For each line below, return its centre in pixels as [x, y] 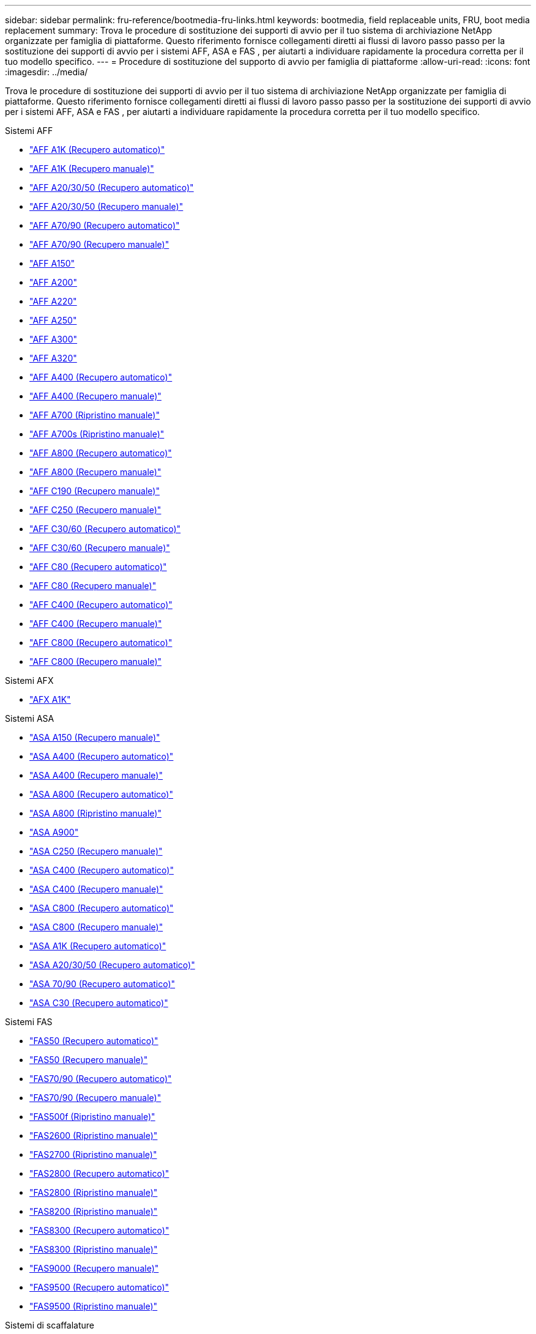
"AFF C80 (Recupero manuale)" [93, 586]
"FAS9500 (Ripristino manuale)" [94, 1306]
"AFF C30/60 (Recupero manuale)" [100, 548]
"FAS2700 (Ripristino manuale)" [93, 1154]
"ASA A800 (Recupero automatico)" [101, 794]
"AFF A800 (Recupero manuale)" [95, 472]
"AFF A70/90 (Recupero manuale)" [99, 244]
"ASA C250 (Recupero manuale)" [96, 851]
